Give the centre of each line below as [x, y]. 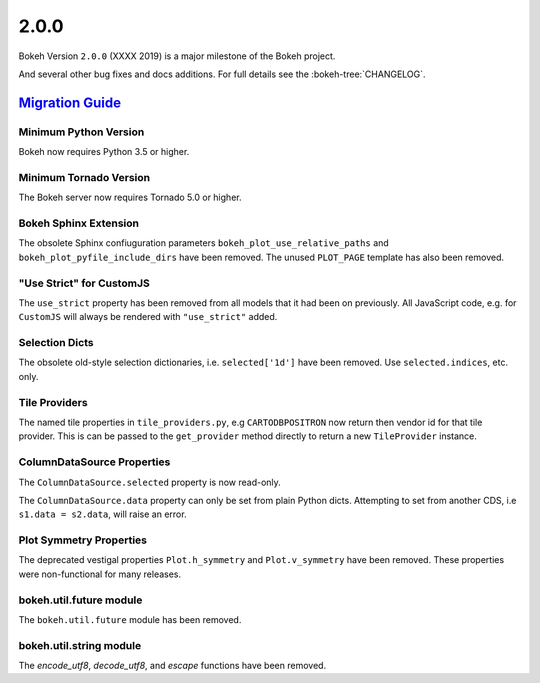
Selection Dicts [56, 343]
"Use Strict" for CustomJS [84, 283]
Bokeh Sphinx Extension [79, 223]
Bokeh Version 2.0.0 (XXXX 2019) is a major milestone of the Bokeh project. [177, 56]
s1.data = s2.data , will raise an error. [102, 514]
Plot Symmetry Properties [82, 540]
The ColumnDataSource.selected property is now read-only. [150, 482]
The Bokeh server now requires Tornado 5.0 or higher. [130, 197]
